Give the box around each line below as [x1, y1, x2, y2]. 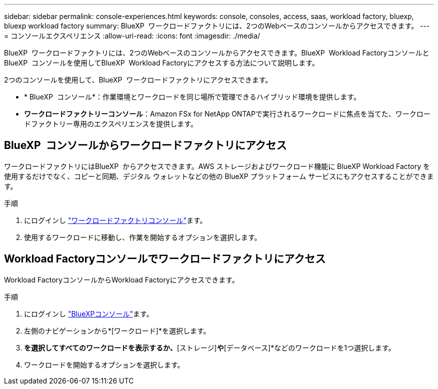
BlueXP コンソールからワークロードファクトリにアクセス [4, 139, 287, 152]
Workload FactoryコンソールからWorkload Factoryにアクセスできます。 [4, 275, 239, 284]
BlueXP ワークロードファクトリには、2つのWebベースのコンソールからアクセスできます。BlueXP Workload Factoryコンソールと [4, 48, 429, 57]
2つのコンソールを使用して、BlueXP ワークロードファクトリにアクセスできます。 [4, 75, 272, 84]
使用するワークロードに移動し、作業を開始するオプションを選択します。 [24, 232, 261, 241]
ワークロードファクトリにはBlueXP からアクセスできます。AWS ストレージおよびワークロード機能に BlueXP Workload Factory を [4, 161, 430, 170]
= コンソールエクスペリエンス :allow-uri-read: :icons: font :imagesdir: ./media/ [4, 31, 260, 40]
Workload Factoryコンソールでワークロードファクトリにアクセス [4, 252, 326, 265]
